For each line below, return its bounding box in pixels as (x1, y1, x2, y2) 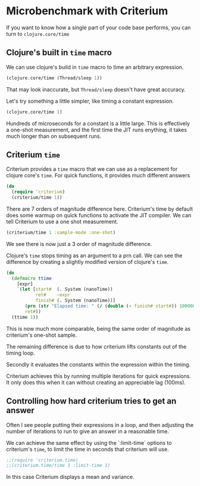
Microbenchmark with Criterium (6, 4, 168, 18)
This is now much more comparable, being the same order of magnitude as (6, 325, 191, 332)
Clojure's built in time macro (6, 48, 112, 58)
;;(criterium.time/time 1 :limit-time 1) (6, 463, 111, 469)
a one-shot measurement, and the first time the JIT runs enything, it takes (6, 126, 187, 133)
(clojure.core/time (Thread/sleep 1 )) (6, 75, 102, 81)
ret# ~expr (35, 292, 70, 298)
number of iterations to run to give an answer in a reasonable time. (6, 427, 170, 435)
